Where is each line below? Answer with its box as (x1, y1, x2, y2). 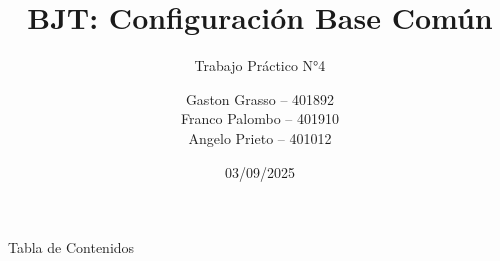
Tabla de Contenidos (8, 237, 135, 258)
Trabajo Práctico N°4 (194, 55, 326, 76)
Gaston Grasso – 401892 (185, 88, 335, 109)
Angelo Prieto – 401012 (188, 127, 332, 148)
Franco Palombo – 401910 (181, 108, 339, 129)
